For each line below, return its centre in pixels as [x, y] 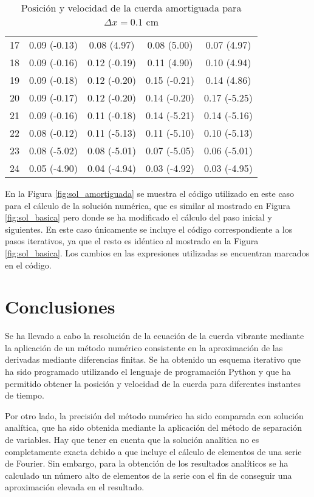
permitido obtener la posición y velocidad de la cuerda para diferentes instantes [153, 383]
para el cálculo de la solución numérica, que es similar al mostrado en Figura [148, 205]
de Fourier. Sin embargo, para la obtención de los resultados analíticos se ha [147, 463]
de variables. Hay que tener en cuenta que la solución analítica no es [132, 440]
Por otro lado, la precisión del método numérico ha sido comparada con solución [154, 415]
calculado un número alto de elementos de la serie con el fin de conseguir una [148, 475]
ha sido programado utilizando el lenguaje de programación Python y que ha [148, 372]
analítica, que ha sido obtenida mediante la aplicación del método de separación [154, 427]
